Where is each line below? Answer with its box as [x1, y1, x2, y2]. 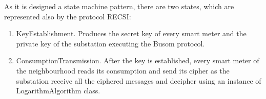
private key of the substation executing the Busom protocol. [16, 38, 205, 48]
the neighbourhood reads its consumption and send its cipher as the [16, 65, 230, 76]
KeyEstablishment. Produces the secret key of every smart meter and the [16, 28, 247, 39]
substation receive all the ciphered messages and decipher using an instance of [16, 75, 261, 86]
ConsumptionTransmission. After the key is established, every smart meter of [16, 55, 259, 66]
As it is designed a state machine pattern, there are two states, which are [4, 1, 234, 11]
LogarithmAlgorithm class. [16, 85, 100, 96]
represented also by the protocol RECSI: [4, 11, 131, 21]
